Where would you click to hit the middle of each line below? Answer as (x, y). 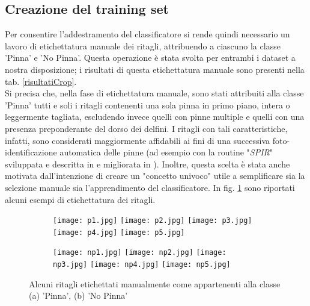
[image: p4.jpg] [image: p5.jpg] (119, 232)
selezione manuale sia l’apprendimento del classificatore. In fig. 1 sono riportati (150, 187)
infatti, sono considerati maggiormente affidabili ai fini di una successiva (138, 140)
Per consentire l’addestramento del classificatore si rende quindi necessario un (147, 34)
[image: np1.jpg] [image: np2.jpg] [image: (140, 253)
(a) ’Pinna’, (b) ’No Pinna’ (78, 295)
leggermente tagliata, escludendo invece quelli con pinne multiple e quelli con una (155, 117)
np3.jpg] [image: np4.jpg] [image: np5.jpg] (142, 265)
